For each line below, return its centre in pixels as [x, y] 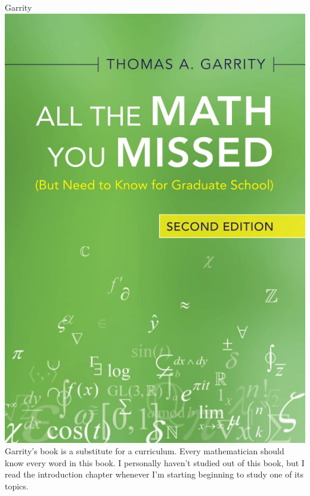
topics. [17, 486]
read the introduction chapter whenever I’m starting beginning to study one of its [154, 474]
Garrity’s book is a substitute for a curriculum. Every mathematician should [145, 451]
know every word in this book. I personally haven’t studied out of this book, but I [155, 462]
